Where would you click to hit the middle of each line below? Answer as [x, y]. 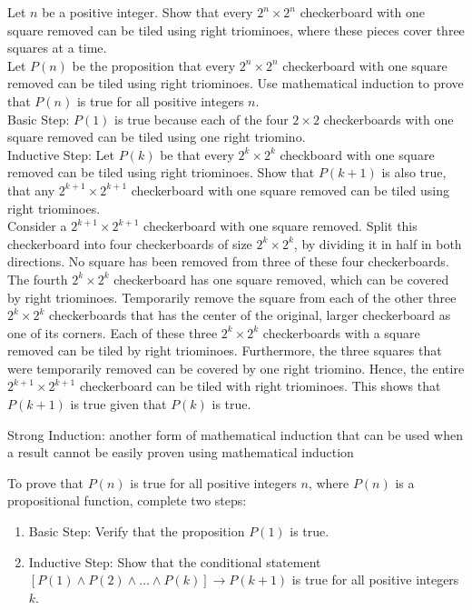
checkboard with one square [357, 154]
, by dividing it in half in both [378, 243]
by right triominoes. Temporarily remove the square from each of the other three [232, 297]
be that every [197, 154]
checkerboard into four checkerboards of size [130, 243]
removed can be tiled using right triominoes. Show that [161, 172]
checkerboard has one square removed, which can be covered [281, 279]
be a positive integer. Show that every [147, 12]
